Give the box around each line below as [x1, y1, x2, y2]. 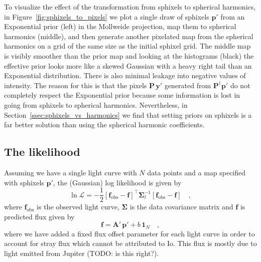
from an [220, 11, 245, 22]
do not [230, 80, 250, 90]
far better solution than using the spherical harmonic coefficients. [4, 119, 205, 130]
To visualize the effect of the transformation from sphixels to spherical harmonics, [4, 2, 256, 12]
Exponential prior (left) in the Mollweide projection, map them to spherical [4, 21, 236, 32]
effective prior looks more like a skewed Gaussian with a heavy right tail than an [4, 60, 252, 71]
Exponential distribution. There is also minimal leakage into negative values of [4, 70, 246, 81]
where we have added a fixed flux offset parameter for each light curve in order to [4, 228, 255, 238]
